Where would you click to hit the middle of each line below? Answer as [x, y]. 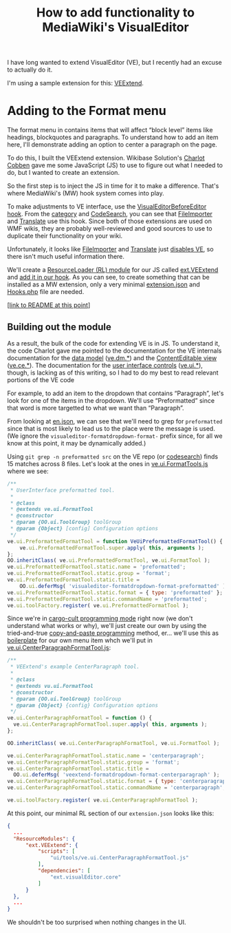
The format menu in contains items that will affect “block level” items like [110, 130]
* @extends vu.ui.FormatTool [52, 686]
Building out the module [59, 327]
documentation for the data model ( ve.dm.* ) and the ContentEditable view [112, 358]
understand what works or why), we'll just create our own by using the [107, 626]
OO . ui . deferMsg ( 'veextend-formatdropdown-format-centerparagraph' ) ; [117, 775]
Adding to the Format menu [87, 111]
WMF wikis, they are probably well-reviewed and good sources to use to [110, 229]
